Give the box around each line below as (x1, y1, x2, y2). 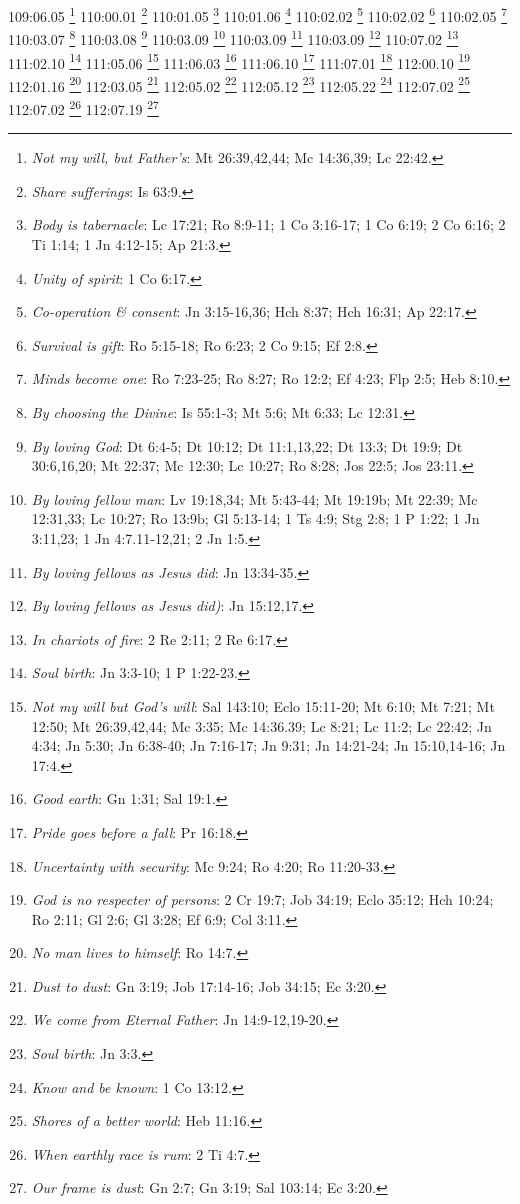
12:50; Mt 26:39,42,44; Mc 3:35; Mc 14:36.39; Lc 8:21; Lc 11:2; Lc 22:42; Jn (31, 715, 492, 736)
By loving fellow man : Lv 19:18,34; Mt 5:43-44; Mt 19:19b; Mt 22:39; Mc (31, 488, 478, 509)
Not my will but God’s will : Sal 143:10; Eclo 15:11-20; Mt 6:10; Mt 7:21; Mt (31, 695, 495, 716)
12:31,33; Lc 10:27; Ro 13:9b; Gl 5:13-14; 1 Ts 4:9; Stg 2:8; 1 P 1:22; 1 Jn (31, 508, 480, 529)
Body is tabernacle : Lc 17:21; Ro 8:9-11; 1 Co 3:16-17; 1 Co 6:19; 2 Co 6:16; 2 (31, 214, 506, 235)
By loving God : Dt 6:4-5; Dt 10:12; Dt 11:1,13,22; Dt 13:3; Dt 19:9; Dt (31, 435, 463, 456)
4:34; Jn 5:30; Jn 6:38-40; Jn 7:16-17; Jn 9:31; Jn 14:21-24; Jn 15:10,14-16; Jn (31, 735, 506, 756)
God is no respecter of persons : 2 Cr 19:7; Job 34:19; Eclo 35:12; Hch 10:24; (31, 889, 494, 910)
